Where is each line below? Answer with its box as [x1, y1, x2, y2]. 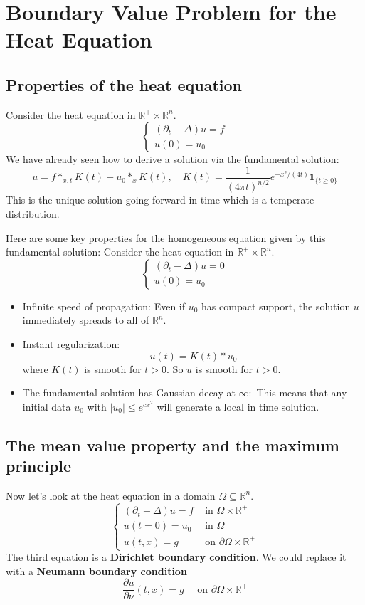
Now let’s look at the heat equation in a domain [6, 488, 216, 503]
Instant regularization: [22, 336, 120, 351]
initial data [22, 399, 71, 414]
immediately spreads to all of [22, 312, 149, 327]
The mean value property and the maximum [6, 433, 339, 456]
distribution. [6, 206, 60, 221]
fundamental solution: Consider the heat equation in [6, 244, 234, 259]
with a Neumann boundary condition [6, 563, 187, 578]
